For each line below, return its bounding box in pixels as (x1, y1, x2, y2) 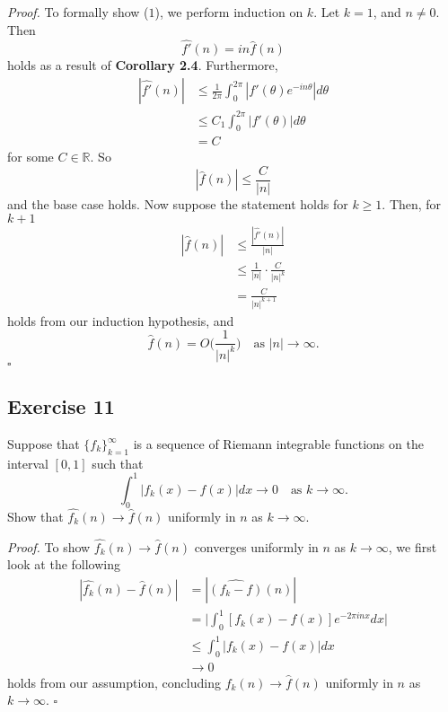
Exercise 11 (7, 392, 115, 420)
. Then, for (382, 195, 442, 214)
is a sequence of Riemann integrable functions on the (133, 435, 424, 453)
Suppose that (7, 435, 80, 453)
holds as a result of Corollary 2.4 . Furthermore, (7, 56, 278, 75)
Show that (7, 506, 64, 525)
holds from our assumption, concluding (7, 672, 221, 691)
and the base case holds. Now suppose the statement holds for (7, 195, 348, 214)
